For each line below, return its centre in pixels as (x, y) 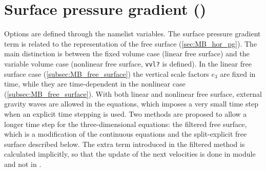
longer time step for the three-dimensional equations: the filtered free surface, (126, 124)
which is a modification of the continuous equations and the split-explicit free (126, 134)
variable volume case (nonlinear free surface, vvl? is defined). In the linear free (128, 63)
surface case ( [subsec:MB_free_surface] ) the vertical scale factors (107, 73)
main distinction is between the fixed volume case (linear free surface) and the (127, 54)
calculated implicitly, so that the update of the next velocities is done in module (130, 154)
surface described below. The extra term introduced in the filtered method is (125, 144)
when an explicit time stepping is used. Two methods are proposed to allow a (126, 113)
